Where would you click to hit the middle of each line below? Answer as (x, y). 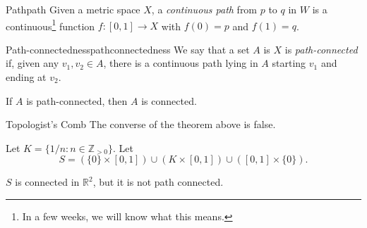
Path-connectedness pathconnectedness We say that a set (128, 49)
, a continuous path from (204, 9)
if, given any (32, 63)
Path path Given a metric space (73, 9)
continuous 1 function (50, 25)
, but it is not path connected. (158, 182)
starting (289, 63)
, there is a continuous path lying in (181, 63)
